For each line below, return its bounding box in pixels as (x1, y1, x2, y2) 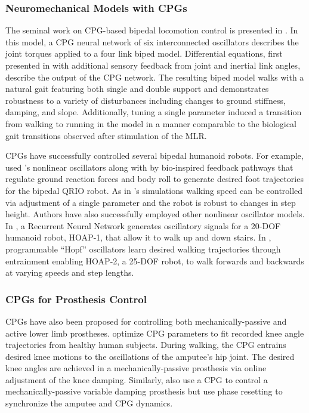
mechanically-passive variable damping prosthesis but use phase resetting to (5, 385, 283, 397)
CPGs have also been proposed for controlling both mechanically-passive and (5, 315, 287, 327)
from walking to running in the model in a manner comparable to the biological (5, 117, 296, 130)
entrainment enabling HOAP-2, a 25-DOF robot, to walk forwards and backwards (5, 254, 304, 267)
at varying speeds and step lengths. (5, 266, 134, 279)
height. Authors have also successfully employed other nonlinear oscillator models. (5, 208, 305, 220)
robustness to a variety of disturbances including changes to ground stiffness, (5, 94, 286, 106)
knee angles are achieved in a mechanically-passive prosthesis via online (5, 362, 267, 374)
